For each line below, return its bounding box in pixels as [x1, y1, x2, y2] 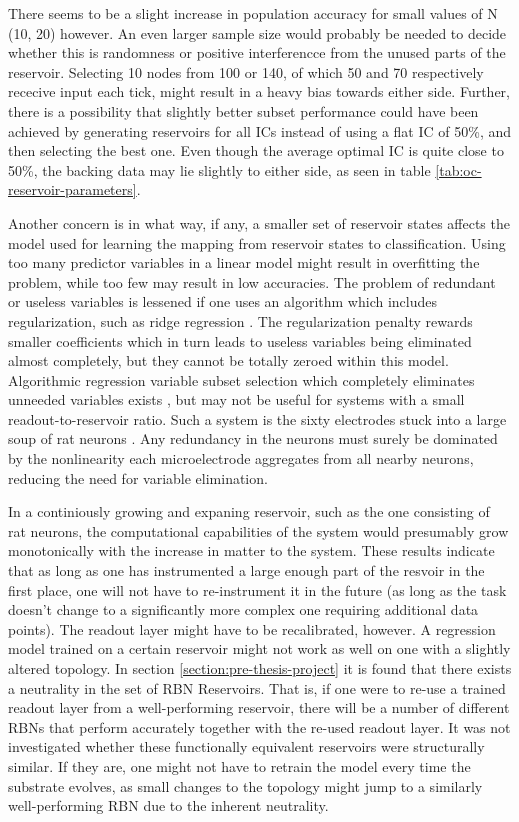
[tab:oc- [435, 159, 482, 180]
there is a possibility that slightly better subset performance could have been [8, 100, 479, 121]
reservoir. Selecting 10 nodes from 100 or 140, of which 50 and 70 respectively [8, 61, 484, 82]
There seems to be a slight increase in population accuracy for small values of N [8, 3, 498, 23]
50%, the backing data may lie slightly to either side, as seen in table [8, 159, 431, 180]
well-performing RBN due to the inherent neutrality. [8, 795, 329, 816]
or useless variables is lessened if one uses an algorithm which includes [8, 291, 438, 312]
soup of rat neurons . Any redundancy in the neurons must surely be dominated [8, 428, 498, 449]
